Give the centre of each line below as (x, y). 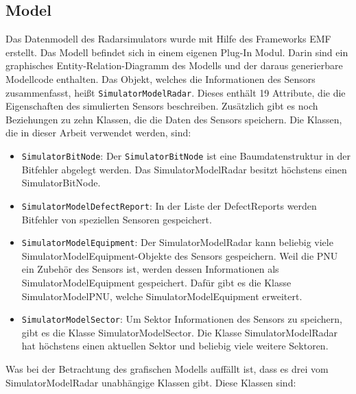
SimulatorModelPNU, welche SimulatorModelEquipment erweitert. (162, 296)
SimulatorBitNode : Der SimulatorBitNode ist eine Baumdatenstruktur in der (186, 156)
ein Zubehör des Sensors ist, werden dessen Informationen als (150, 269)
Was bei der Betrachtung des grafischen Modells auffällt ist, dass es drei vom (167, 368)
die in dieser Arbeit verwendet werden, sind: (98, 133)
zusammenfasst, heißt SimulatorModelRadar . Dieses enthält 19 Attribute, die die (176, 92)
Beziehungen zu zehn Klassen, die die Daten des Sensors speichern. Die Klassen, (174, 119)
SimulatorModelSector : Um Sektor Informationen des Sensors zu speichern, (182, 319)
